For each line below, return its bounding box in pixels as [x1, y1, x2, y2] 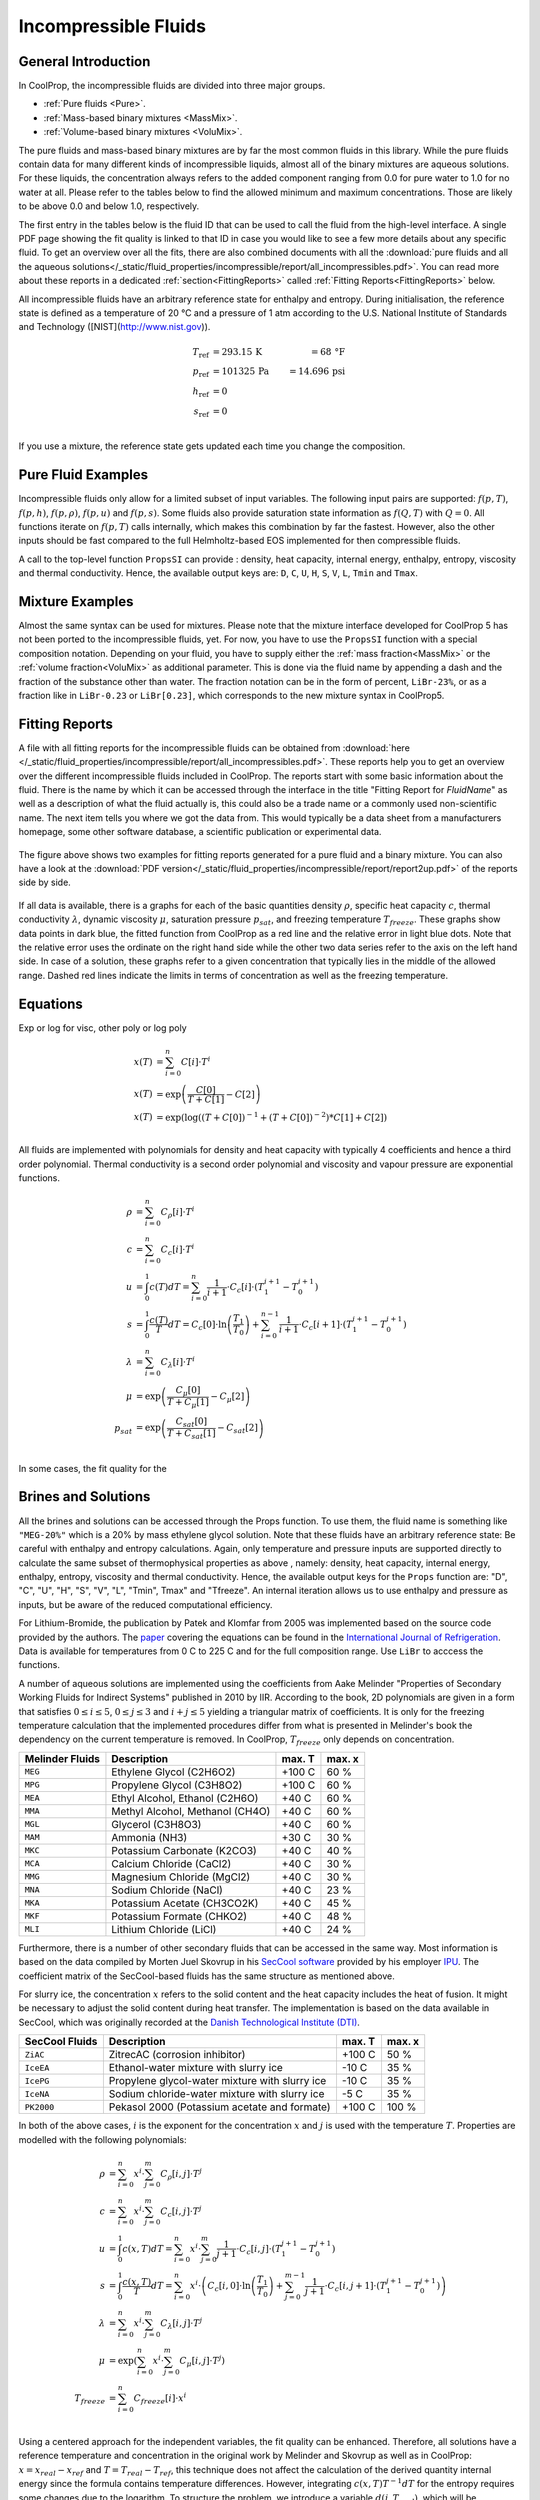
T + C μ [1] [166, 1396, 210, 1410]
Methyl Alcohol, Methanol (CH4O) [111, 1804, 271, 1818]
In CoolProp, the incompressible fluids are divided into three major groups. [18, 80, 326, 92]
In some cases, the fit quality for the [18, 1462, 167, 1474]
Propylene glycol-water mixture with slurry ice [108, 2074, 327, 2088]
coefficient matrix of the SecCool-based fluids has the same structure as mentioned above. [18, 1970, 395, 1982]
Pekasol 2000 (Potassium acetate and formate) [108, 2100, 331, 2114]
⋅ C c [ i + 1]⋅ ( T [298, 1318, 354, 1332]
